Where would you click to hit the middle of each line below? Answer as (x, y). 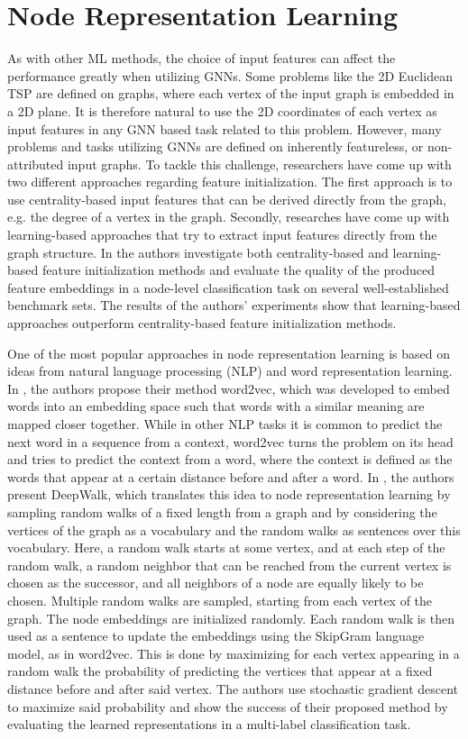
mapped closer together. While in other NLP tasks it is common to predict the (225, 424)
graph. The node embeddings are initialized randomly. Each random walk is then (231, 618)
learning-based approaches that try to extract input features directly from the (222, 235)
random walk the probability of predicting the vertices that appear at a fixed (220, 671)
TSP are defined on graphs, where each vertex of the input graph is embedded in (231, 93)
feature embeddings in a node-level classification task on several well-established (228, 287)
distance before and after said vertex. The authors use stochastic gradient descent (233, 688)
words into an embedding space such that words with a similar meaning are (216, 406)
